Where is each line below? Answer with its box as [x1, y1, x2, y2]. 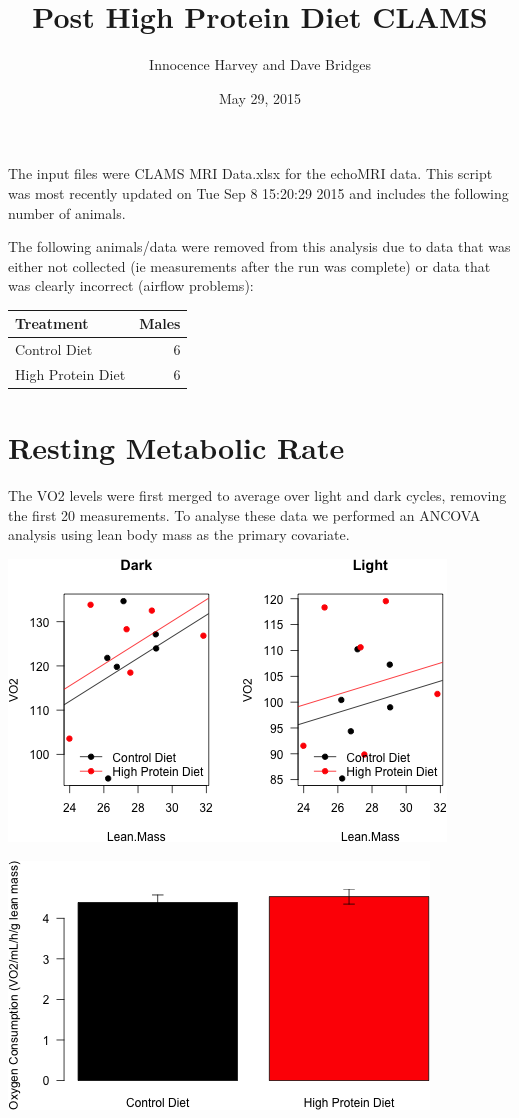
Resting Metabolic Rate [8, 427, 345, 468]
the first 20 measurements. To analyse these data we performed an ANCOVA [8, 504, 481, 525]
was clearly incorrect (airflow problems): [8, 275, 254, 296]
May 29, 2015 [218, 87, 302, 108]
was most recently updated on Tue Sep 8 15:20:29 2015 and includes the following [8, 182, 509, 203]
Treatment [15, 313, 89, 334]
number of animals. [8, 202, 126, 223]
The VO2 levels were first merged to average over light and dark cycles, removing [8, 485, 507, 506]
